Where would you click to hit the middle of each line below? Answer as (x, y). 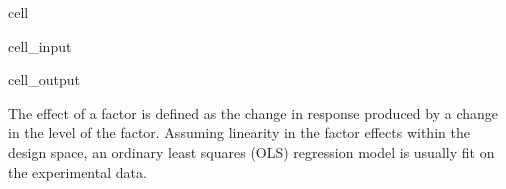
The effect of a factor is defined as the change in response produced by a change (253, 112)
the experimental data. (77, 171)
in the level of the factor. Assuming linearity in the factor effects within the (239, 132)
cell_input (40, 45)
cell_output (44, 79)
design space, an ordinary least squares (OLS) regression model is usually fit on (251, 151)
